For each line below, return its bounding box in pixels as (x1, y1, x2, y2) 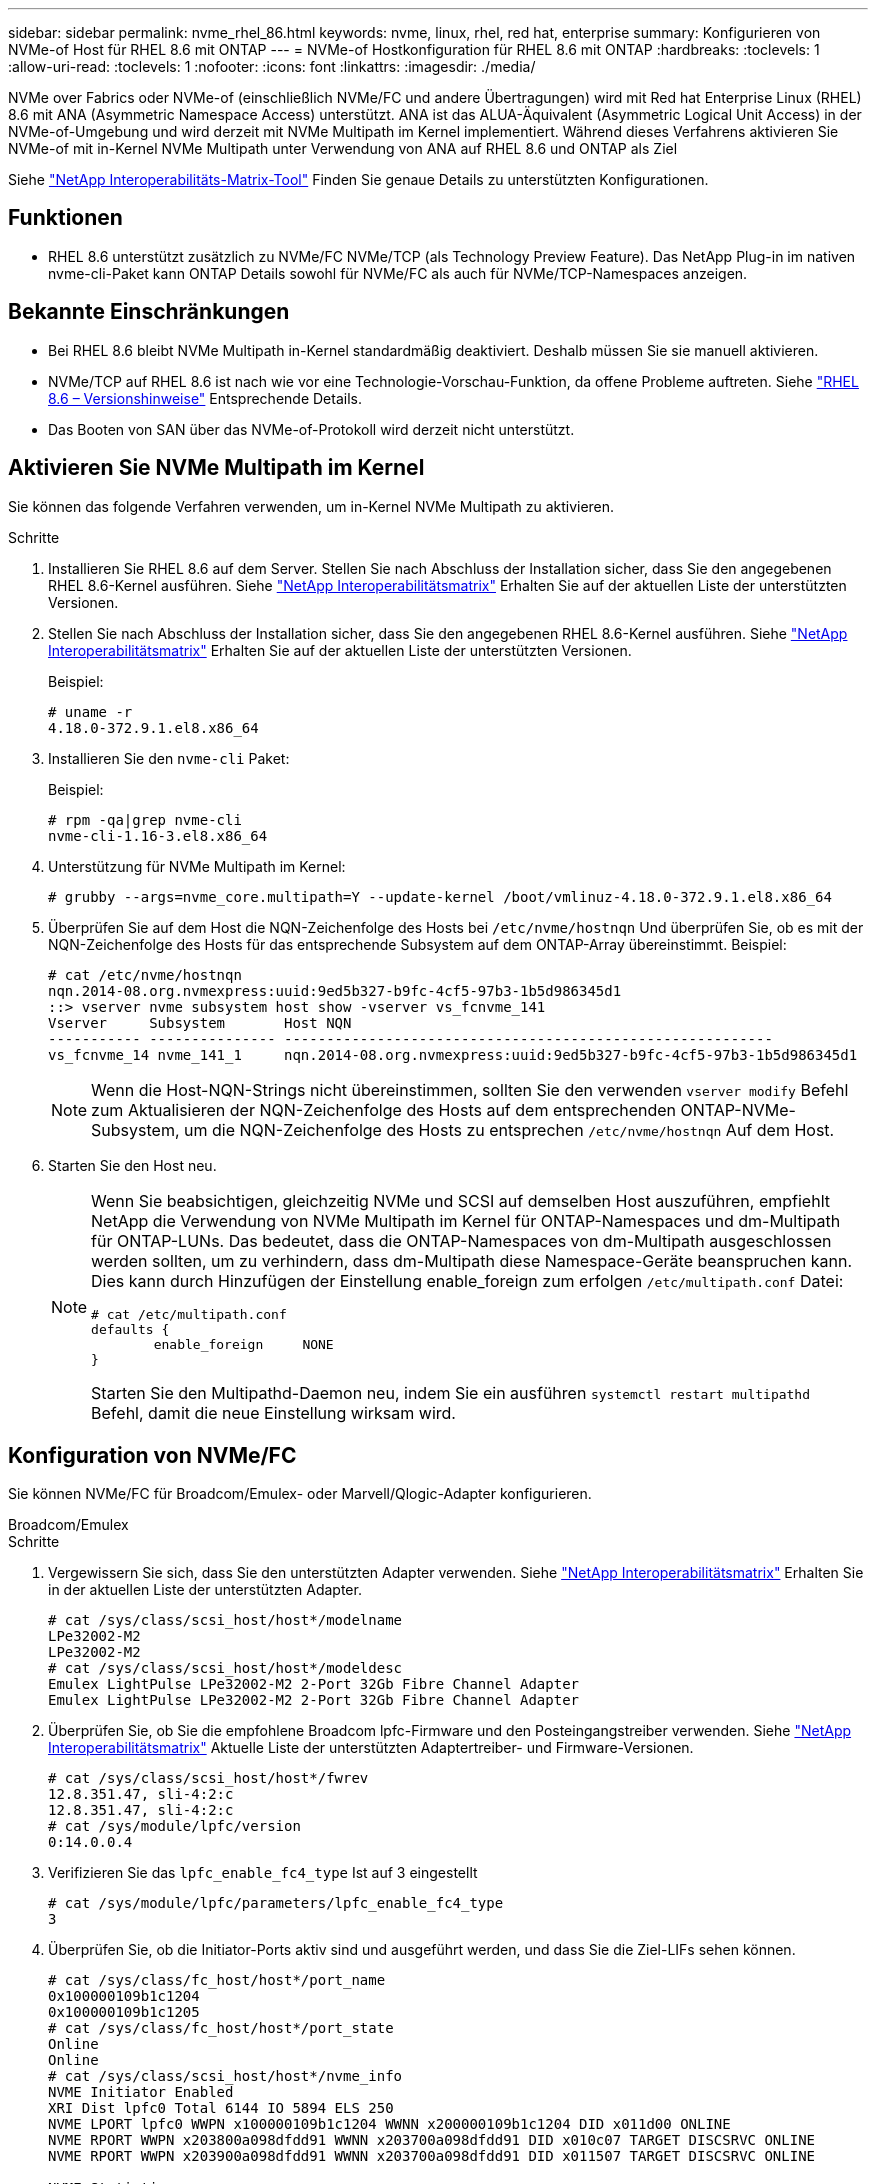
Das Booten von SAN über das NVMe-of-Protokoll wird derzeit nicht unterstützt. (48, 420, 575, 438)
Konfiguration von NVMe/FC (8, 1442, 297, 1468)
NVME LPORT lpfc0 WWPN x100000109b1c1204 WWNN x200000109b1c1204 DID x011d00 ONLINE (48, 2116, 731, 2133)
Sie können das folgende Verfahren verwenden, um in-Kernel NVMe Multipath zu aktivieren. (8, 497, 615, 515)
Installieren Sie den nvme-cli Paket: (48, 749, 290, 767)
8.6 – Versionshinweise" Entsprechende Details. (48, 389, 362, 407)
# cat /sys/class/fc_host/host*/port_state (48, 2020, 394, 2037)
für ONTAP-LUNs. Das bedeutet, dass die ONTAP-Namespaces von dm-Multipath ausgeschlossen (91, 1230, 832, 1251)
